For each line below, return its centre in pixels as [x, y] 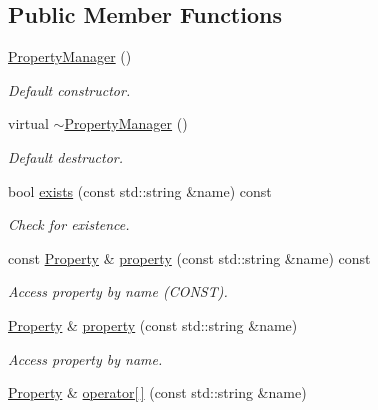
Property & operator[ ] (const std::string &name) [157, 392]
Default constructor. [69, 89]
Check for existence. [69, 224]
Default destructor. [66, 156]
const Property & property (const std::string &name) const [189, 257]
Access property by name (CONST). [118, 291]
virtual [28, 123]
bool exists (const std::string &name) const [140, 190]
